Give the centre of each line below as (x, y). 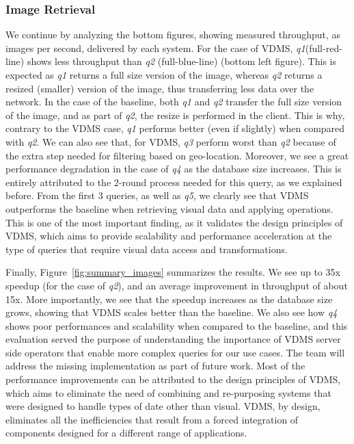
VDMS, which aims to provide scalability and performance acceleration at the (169, 236)
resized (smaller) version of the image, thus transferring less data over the (160, 88)
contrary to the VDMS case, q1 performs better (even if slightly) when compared (175, 128)
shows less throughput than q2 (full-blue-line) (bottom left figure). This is (181, 61)
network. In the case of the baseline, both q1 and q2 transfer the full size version (174, 102)
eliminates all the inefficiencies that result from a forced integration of (152, 419)
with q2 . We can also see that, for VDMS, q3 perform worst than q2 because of (171, 141)
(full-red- (324, 48)
